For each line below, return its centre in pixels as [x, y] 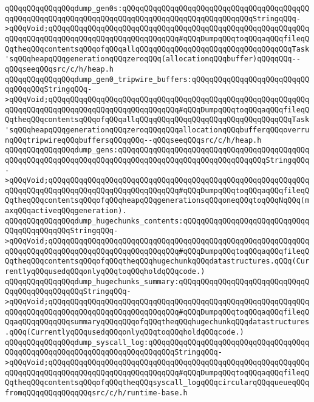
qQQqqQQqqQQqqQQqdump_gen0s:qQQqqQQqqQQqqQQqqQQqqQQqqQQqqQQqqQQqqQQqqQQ [157, 9]
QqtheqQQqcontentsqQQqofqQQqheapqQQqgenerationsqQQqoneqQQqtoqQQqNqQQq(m [157, 201]
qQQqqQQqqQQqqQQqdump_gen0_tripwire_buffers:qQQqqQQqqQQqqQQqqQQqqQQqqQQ [157, 79]
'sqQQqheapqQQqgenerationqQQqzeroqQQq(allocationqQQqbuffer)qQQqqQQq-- [153, 59]
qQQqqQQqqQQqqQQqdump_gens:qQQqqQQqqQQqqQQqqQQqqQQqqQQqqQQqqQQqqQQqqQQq [157, 150]
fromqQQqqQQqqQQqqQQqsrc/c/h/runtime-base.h [96, 393]
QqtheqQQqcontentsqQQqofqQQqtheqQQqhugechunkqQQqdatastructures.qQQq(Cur [157, 261]
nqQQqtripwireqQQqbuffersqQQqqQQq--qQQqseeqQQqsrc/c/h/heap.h [133, 140]
